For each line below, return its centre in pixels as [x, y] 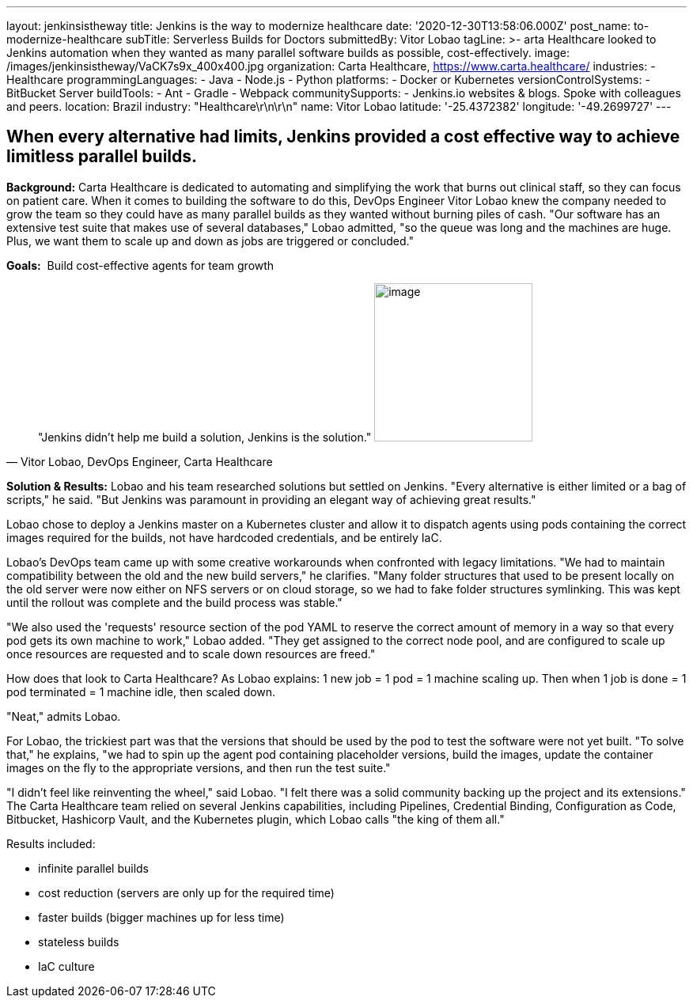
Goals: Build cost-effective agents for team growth [140, 265]
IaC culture [66, 966]
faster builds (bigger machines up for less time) [161, 917]
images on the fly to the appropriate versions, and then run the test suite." [199, 767]
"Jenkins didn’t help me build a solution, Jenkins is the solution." [205, 437]
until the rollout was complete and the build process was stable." [174, 602]
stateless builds [79, 941]
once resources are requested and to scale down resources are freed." [191, 654]
